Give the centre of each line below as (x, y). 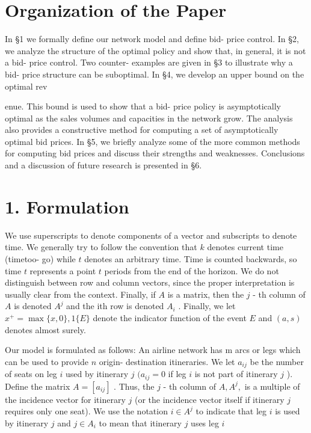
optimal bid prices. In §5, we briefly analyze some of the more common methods (152, 141)
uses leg (205, 422)
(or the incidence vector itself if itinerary (209, 399)
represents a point (63, 270)
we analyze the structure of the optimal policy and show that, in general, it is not (155, 50)
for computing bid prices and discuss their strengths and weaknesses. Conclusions (155, 153)
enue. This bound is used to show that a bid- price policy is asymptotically (143, 106)
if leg (177, 374)
